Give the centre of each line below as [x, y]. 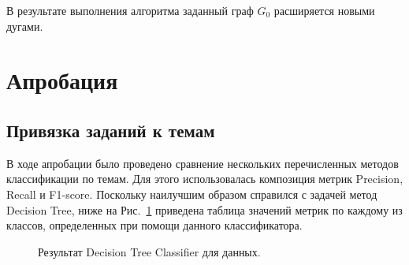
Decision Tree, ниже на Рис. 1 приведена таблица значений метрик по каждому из [204, 209]
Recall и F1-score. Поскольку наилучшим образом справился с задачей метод [192, 194]
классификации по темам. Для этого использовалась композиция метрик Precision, [205, 179]
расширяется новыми [324, 10]
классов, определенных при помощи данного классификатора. [154, 225]
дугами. [25, 26]
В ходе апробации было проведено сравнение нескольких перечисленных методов [203, 163]
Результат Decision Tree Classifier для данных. [149, 251]
